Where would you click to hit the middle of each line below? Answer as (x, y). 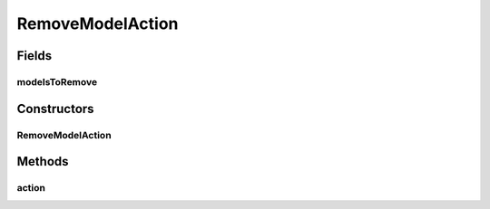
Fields (34, 56)
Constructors (55, 109)
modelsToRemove (57, 81)
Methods (43, 161)
